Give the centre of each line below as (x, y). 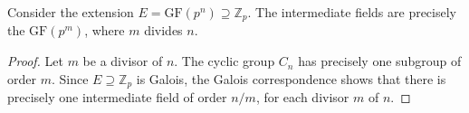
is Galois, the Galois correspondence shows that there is (291, 78)
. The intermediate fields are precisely (352, 12)
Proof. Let (35, 61)
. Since (70, 78)
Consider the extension (71, 12)
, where (105, 30)
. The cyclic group (225, 61)
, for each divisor (302, 97)
